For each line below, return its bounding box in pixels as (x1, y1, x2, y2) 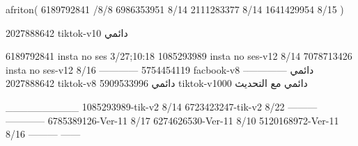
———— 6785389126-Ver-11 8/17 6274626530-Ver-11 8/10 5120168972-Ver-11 (6, 113, 339, 127)
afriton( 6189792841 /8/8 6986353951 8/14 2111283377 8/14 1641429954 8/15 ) (6, 2, 344, 16)
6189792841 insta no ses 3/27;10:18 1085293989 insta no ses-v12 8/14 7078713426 (6, 49, 352, 63)
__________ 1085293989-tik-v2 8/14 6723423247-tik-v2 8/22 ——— (6, 99, 318, 113)
